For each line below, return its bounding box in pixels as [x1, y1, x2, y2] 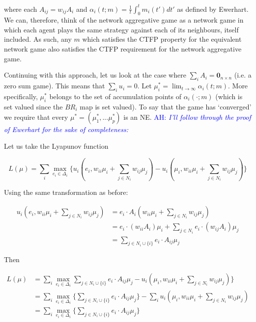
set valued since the [4, 101, 63, 111]
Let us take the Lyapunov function [4, 140, 109, 151]
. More [228, 80, 248, 91]
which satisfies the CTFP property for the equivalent [82, 34, 242, 44]
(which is [215, 91, 243, 101]
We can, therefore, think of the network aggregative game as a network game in [4, 15, 244, 25]
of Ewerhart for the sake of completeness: [4, 124, 128, 134]
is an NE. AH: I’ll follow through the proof [123, 112, 251, 122]
